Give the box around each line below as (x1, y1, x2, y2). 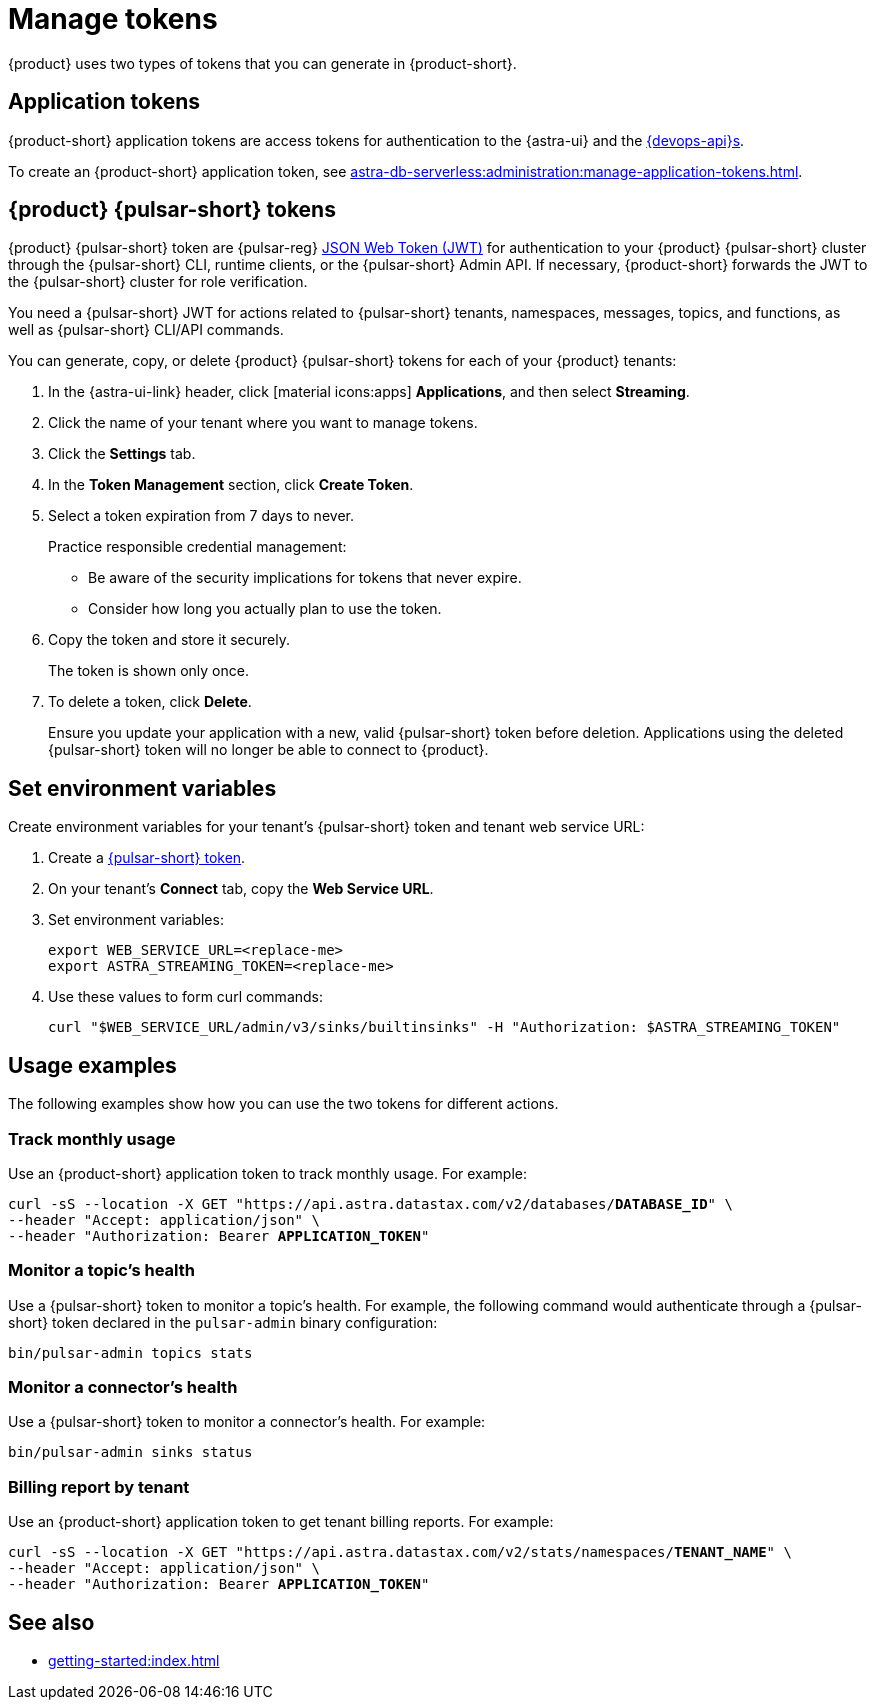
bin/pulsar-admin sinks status (8, 1444, 253, 1461)
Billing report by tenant (8, 1476, 190, 1497)
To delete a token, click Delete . (48, 693, 252, 711)
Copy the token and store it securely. (48, 631, 290, 649)
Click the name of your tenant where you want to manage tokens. (48, 414, 478, 432)
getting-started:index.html (48, 1651, 220, 1669)
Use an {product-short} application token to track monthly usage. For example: (8, 1164, 528, 1182)
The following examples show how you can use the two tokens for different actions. (8, 1095, 559, 1113)
